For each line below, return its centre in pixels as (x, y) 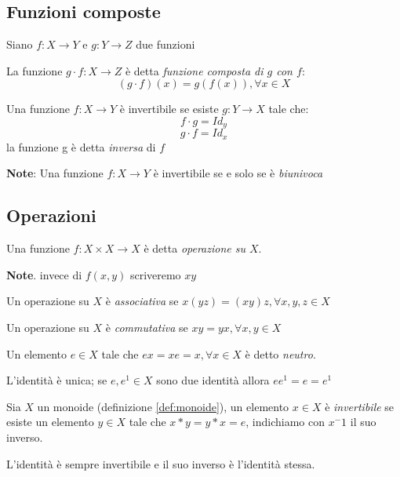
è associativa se (142, 301)
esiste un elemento (50, 422)
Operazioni (51, 215)
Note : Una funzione (55, 173)
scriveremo (155, 274)
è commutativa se (147, 328)
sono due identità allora (213, 380)
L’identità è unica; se (57, 380)
